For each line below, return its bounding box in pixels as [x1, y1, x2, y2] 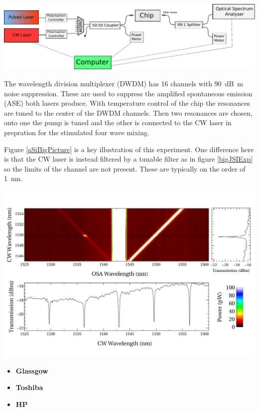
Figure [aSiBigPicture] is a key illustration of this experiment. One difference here [4, 144, 254, 154]
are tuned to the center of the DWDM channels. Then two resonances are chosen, [4, 107, 253, 118]
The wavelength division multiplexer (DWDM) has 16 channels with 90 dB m [4, 78, 243, 88]
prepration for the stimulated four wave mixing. [4, 127, 149, 137]
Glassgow [15, 365, 48, 376]
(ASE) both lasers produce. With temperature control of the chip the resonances [4, 98, 250, 108]
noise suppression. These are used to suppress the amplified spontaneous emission [4, 88, 253, 98]
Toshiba [15, 382, 43, 393]
